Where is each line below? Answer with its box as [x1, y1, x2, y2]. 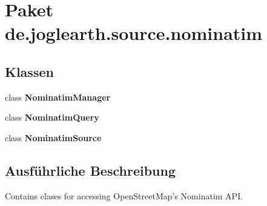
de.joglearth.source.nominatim [5, 21, 263, 45]
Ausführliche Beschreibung [5, 161, 176, 179]
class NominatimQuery [5, 111, 99, 124]
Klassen [5, 62, 54, 81]
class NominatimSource [5, 131, 102, 144]
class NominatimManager [5, 90, 111, 103]
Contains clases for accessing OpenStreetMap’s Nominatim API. [5, 189, 243, 202]
